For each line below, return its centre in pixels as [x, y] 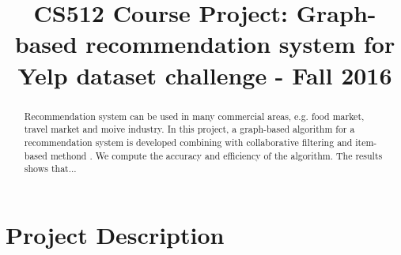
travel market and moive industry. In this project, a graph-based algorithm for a [189, 129]
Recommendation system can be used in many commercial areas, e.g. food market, [194, 116]
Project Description [115, 234]
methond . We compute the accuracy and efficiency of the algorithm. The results [216, 155]
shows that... [50, 169]
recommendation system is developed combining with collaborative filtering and [188, 142]
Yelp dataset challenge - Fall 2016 [205, 75]
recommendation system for [240, 44]
